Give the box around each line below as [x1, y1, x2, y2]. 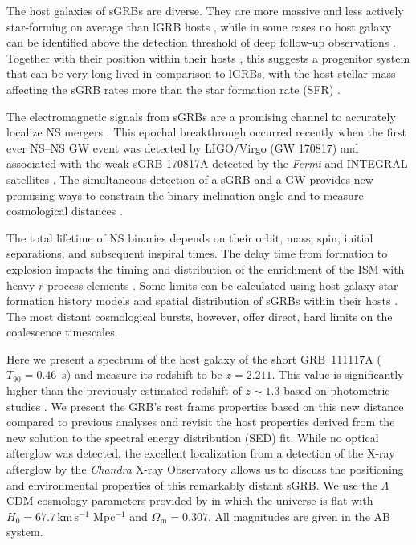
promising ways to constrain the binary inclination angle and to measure [6, 186, 364, 203]
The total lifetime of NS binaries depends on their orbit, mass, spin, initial [6, 229, 373, 246]
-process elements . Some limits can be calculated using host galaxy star [43, 276, 398, 293]
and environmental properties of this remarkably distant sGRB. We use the [6, 476, 377, 493]
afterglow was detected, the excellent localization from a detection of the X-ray [6, 445, 395, 462]
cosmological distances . [6, 202, 123, 219]
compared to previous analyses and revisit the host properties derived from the [6, 413, 395, 430]
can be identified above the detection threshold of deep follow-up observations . [6, 34, 396, 51]
